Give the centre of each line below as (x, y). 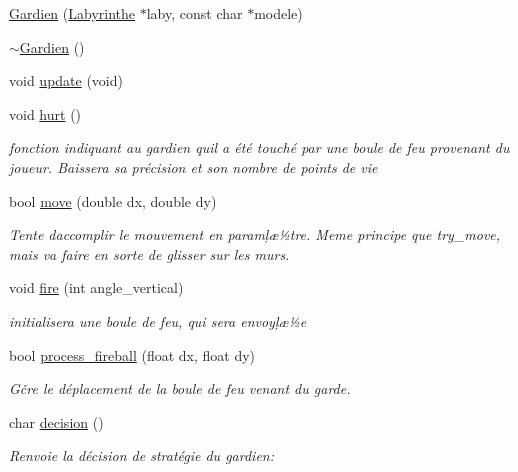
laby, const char (194, 13)
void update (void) (66, 80)
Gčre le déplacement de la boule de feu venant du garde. (180, 388)
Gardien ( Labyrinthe (72, 13)
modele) (278, 13)
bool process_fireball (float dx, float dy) (132, 354)
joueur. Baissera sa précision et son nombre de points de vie (193, 166)
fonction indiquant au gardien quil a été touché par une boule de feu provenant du (259, 147)
